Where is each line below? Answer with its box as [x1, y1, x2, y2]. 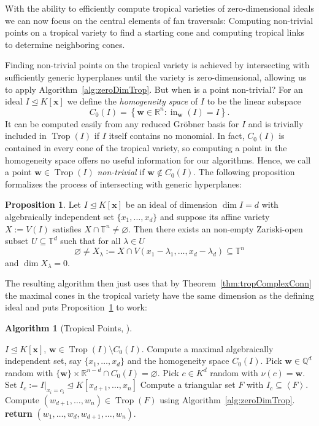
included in [5, 129, 47, 142]
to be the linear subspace [207, 95, 301, 108]
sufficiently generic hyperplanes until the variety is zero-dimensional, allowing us [5, 70, 307, 83]
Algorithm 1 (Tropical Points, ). [5, 321, 133, 334]
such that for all [60, 234, 121, 247]
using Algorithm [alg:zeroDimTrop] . [159, 393, 295, 406]
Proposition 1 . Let [5, 198, 82, 211]
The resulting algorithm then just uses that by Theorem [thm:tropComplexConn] [5, 277, 312, 290]
